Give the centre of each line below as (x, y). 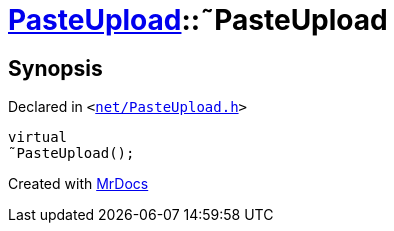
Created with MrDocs (78, 184)
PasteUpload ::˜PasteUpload (198, 20)
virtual (38, 137)
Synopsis (55, 68)
